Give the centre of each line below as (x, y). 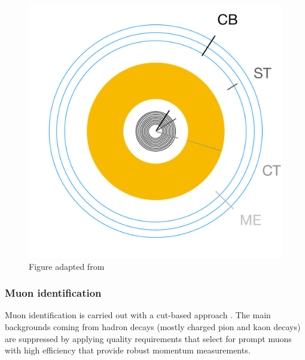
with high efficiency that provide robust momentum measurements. (128, 350)
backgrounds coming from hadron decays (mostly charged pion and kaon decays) (153, 327)
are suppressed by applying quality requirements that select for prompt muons (148, 338)
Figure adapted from (67, 266)
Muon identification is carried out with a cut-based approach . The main (138, 315)
